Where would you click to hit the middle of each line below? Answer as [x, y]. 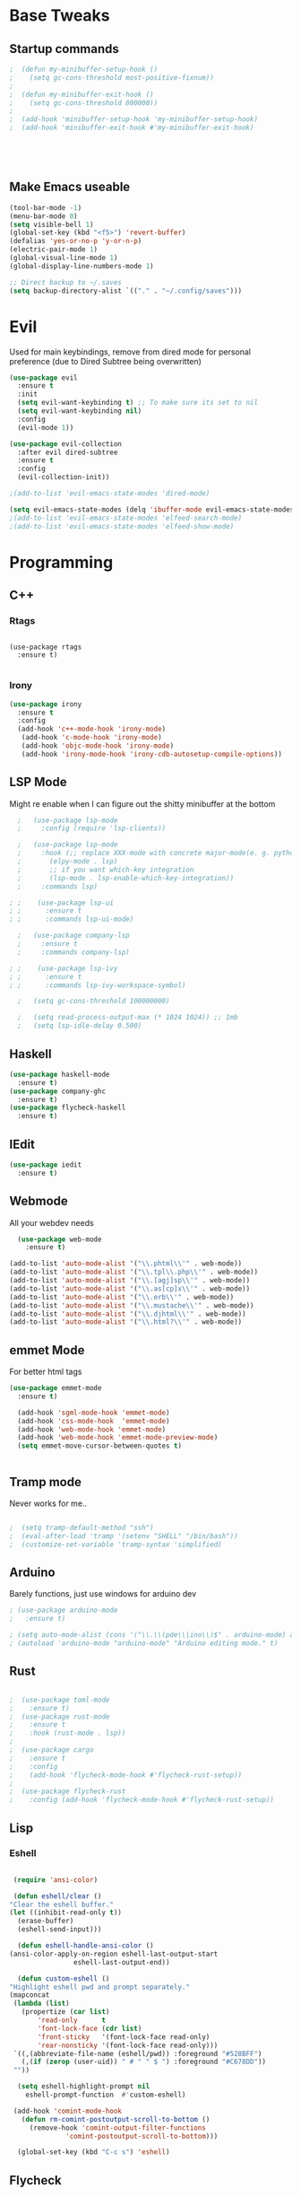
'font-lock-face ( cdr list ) [90, 2028]
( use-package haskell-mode [60, 1074]
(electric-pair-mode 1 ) [54, 249]
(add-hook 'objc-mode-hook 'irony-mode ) [98, 746]
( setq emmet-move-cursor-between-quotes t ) [99, 1446]
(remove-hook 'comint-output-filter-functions [117, 2128]
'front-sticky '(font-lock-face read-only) [124, 2037]
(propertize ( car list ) [65, 2012]
